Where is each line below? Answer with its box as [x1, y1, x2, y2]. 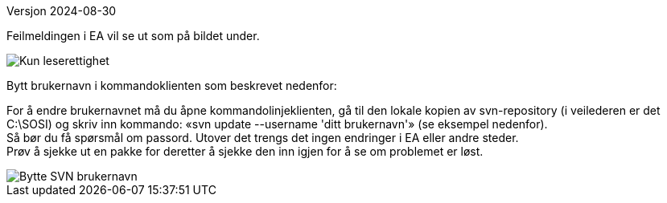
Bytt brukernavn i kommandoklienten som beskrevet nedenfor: [6, 79, 337, 92]
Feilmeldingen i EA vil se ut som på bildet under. [6, 29, 260, 43]
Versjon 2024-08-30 [6, 4, 117, 18]
